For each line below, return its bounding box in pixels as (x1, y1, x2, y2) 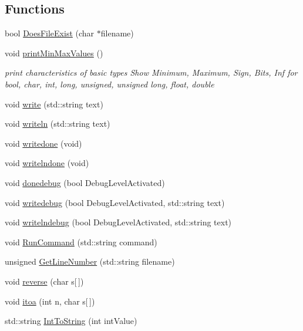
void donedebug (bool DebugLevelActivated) (5, 176, 165, 188)
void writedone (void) (5, 137, 82, 149)
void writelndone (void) (5, 157, 89, 169)
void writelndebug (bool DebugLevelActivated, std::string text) (5, 216, 232, 228)
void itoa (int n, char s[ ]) (5, 295, 95, 307)
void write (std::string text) (5, 97, 103, 110)
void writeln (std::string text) (5, 117, 110, 130)
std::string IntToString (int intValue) (5, 315, 137, 327)
